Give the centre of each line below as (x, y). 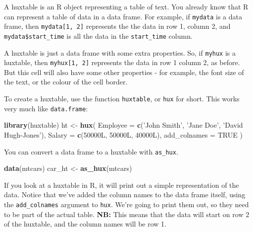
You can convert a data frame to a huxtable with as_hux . (91, 151)
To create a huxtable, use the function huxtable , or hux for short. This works (122, 99)
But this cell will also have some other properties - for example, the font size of (124, 72)
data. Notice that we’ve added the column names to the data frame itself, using (125, 194)
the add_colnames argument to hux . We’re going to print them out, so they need (126, 204)
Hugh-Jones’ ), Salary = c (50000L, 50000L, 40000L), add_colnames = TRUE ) (123, 134)
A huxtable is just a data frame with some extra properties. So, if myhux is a (120, 52)
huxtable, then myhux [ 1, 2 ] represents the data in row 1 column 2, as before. (122, 62)
